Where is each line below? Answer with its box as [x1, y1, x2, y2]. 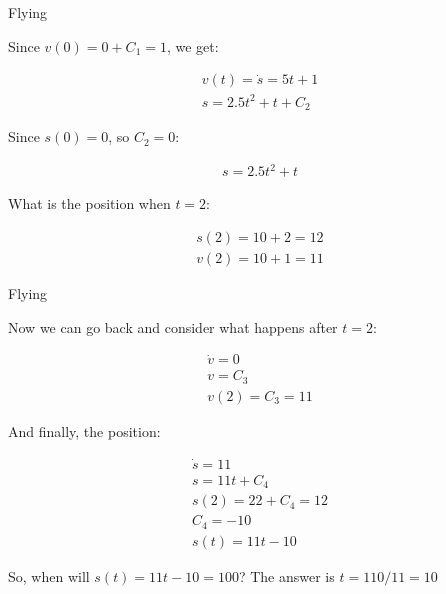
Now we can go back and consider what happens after [8, 316, 338, 337]
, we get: [166, 35, 219, 56]
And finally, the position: [8, 420, 161, 441]
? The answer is [238, 565, 335, 586]
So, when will [8, 565, 90, 586]
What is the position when [8, 193, 171, 214]
